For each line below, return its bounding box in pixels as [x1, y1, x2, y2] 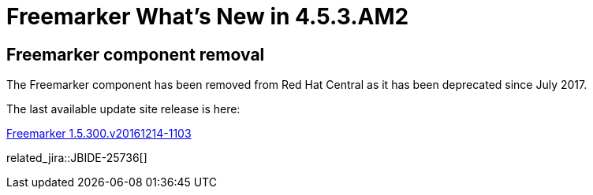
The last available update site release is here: [6, 102, 241, 116]
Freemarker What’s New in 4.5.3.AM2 [6, 3, 409, 30]
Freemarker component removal [6, 44, 265, 64]
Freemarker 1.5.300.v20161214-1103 [6, 127, 192, 141]
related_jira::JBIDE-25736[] [6, 151, 147, 165]
